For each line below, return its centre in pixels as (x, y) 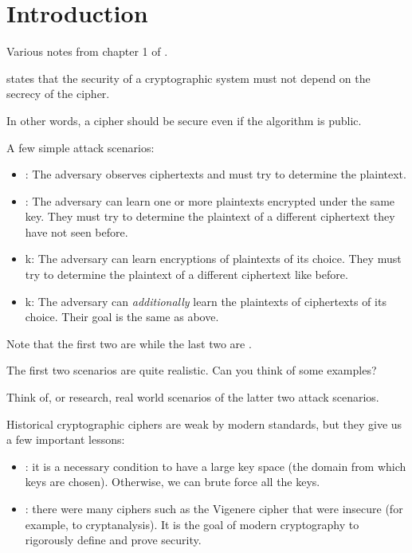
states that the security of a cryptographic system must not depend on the (188, 78)
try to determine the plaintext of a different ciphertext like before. (186, 275)
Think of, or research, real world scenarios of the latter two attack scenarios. (193, 397)
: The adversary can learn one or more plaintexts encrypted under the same (210, 200)
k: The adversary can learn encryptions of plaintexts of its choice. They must (213, 259)
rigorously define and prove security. (113, 540)
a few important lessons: (66, 439)
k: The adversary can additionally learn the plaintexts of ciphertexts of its (206, 301)
